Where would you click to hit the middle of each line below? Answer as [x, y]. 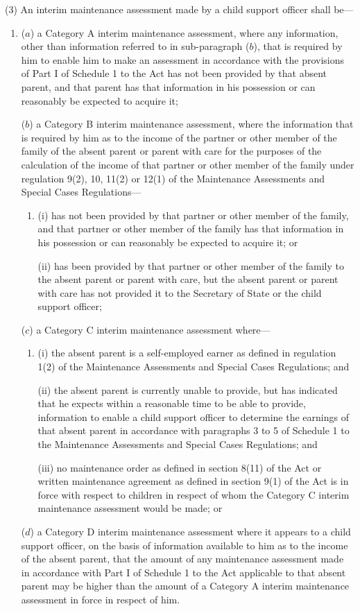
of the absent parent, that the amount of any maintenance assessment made [182, 559]
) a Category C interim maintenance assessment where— [150, 329]
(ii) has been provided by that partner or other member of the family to [191, 265]
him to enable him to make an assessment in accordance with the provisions [183, 59]
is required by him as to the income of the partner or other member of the [179, 137]
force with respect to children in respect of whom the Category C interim [194, 494]
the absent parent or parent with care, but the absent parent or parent [188, 279]
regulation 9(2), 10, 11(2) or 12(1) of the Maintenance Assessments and [173, 178]
